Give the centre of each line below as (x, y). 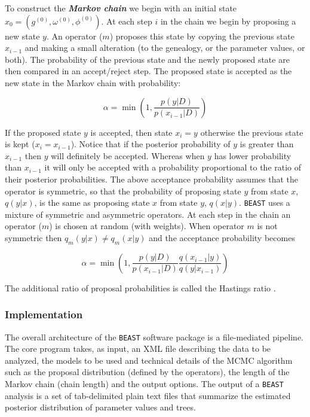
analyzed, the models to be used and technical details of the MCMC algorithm (149, 360)
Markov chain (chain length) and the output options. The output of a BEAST (144, 384)
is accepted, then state (131, 132)
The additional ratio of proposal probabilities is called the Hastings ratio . (140, 287)
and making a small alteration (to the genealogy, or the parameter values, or (165, 48)
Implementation (44, 314)
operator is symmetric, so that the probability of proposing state (123, 191)
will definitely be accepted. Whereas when (128, 155)
